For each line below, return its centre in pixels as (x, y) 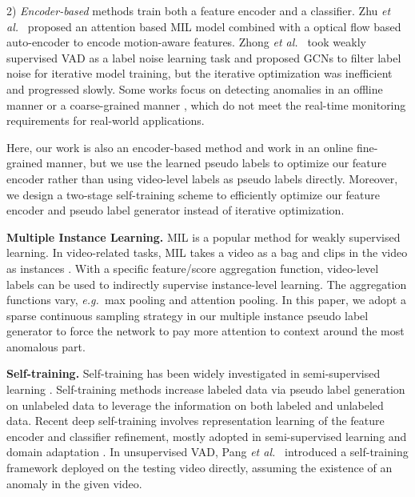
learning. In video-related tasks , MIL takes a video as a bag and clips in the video (207, 253)
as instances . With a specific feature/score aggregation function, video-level (193, 268)
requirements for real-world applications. (106, 120)
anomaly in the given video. (74, 483)
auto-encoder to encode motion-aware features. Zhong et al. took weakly (186, 42)
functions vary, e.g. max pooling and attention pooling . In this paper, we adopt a (206, 300)
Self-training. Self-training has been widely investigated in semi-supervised (194, 373)
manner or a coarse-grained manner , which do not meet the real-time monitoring (206, 104)
